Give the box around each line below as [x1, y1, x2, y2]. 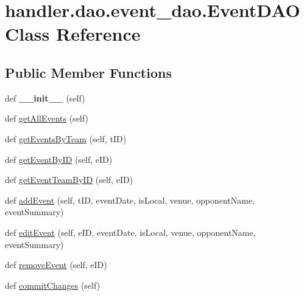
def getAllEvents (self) [5, 112, 88, 125]
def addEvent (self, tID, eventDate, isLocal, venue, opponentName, [5, 193, 255, 206]
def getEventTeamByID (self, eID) [5, 173, 133, 186]
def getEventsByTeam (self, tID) [5, 132, 127, 145]
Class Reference [5, 21, 141, 46]
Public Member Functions [5, 63, 172, 81]
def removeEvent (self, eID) [5, 258, 107, 271]
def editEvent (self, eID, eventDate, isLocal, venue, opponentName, [5, 225, 256, 238]
